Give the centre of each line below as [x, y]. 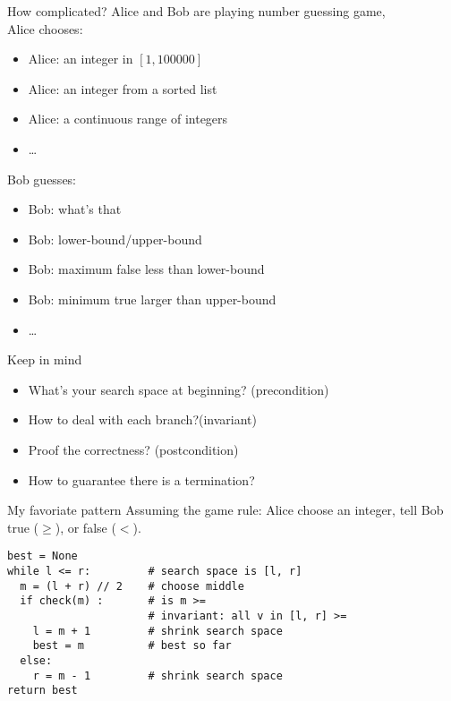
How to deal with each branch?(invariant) [142, 419]
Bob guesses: [42, 179]
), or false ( [85, 527]
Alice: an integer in [81, 59]
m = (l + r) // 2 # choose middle [132, 586]
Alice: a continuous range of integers [128, 119]
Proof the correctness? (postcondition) [133, 449]
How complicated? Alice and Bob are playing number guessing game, [196, 11]
